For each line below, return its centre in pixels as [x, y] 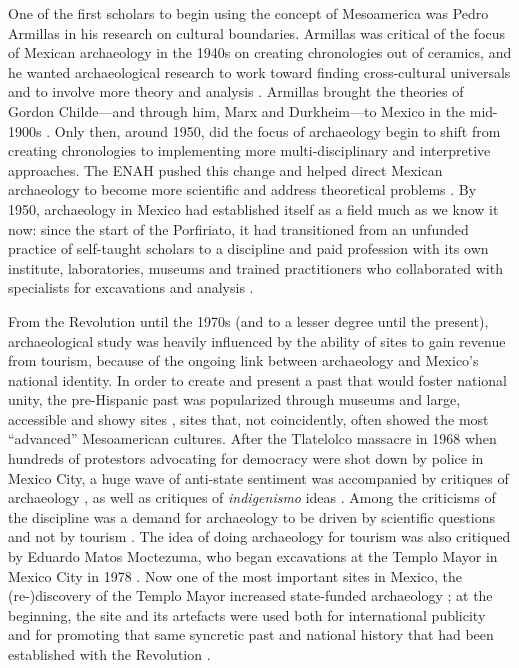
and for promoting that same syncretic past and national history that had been [251, 634]
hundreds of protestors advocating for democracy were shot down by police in [246, 458]
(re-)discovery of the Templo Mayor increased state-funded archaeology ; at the [250, 595]
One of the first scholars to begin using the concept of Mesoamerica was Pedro [248, 13]
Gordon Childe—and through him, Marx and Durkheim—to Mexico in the [237, 110]
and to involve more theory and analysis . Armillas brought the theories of [236, 91]
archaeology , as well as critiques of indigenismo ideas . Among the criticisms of [252, 497]
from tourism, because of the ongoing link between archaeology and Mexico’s [243, 360]
